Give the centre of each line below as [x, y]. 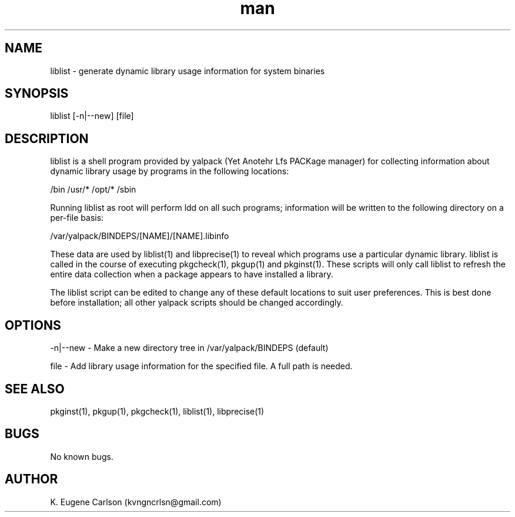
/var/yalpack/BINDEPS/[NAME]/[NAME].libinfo [140, 236]
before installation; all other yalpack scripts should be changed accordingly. [197, 303]
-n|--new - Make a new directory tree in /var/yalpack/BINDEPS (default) [189, 348]
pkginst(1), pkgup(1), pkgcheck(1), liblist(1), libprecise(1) [157, 411]
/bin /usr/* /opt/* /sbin [93, 190]
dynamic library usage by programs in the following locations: [170, 171]
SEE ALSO [35, 389]
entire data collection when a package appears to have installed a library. [192, 274]
